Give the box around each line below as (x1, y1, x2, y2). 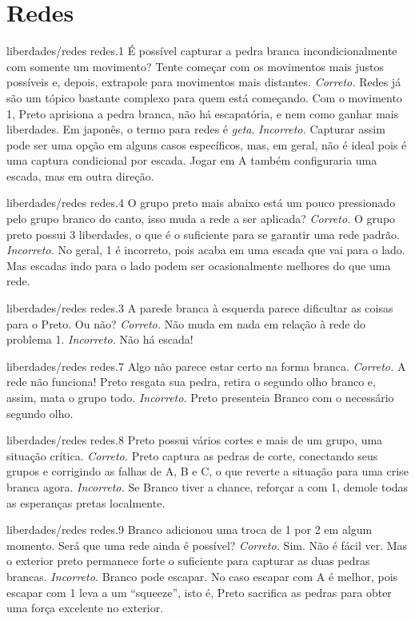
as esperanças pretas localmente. (6, 494, 166, 511)
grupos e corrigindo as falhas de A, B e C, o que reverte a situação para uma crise (6, 463, 409, 480)
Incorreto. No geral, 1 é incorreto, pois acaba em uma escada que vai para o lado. (6, 241, 405, 258)
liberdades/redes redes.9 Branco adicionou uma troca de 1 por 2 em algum (6, 521, 373, 538)
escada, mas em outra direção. (6, 167, 154, 184)
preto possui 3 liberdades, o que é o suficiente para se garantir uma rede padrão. (6, 225, 400, 242)
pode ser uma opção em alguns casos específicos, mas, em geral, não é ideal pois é (6, 136, 407, 153)
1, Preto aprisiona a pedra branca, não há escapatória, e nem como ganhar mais (6, 105, 399, 121)
